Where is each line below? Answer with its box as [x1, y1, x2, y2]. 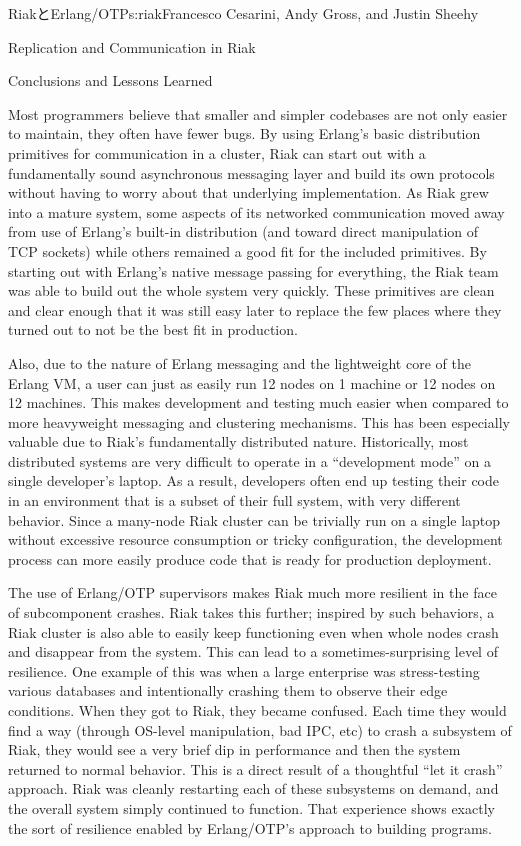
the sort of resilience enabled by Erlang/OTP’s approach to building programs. [8, 817, 492, 838]
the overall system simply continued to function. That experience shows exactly [8, 797, 495, 818]
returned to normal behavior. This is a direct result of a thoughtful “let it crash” [8, 758, 503, 779]
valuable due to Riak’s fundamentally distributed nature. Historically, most [8, 431, 469, 452]
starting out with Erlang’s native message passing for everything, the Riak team [8, 260, 499, 281]
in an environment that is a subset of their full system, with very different [8, 490, 461, 511]
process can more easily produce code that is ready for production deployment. [8, 548, 492, 569]
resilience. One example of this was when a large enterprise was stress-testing [8, 660, 480, 681]
